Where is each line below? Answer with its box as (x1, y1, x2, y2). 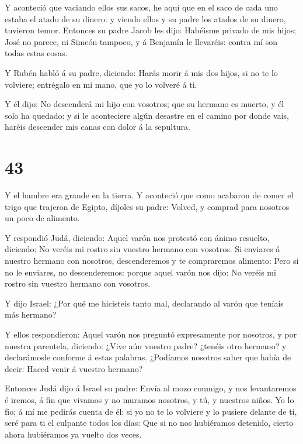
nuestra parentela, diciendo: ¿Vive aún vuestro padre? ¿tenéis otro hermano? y (5, 339, 287, 352)
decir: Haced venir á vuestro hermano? (5, 362, 143, 374)
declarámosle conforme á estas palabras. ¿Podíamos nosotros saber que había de (5, 351, 291, 363)
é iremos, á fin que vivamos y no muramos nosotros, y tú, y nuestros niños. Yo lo (5, 393, 294, 405)
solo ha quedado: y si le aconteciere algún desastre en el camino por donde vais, (5, 109, 289, 121)
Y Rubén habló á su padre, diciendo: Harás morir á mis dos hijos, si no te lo (5, 66, 278, 78)
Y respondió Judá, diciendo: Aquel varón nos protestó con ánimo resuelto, (5, 231, 270, 243)
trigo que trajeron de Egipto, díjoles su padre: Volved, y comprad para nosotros (5, 200, 290, 212)
